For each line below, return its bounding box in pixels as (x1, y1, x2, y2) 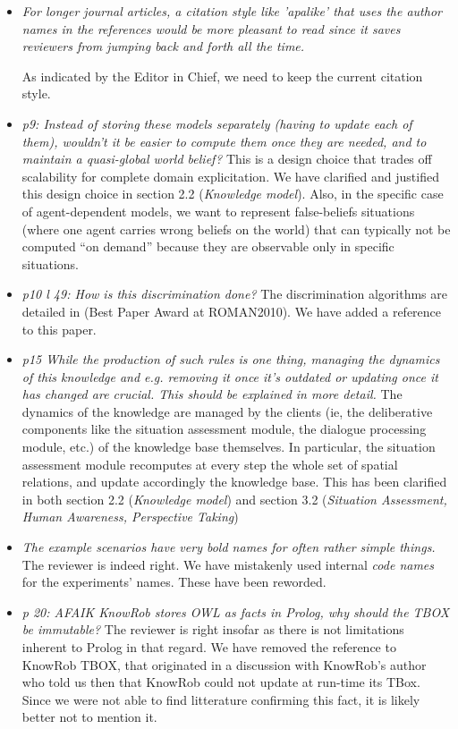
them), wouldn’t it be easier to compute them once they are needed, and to (21, 131, 427, 150)
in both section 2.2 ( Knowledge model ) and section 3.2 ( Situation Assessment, (21, 489, 447, 508)
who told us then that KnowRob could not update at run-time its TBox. (21, 673, 420, 691)
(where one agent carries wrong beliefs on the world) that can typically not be (21, 219, 451, 238)
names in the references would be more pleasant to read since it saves (21, 19, 401, 38)
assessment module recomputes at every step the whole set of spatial (21, 454, 398, 473)
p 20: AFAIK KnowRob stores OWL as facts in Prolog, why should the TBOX (21, 602, 450, 621)
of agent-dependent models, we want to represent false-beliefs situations (21, 201, 415, 220)
